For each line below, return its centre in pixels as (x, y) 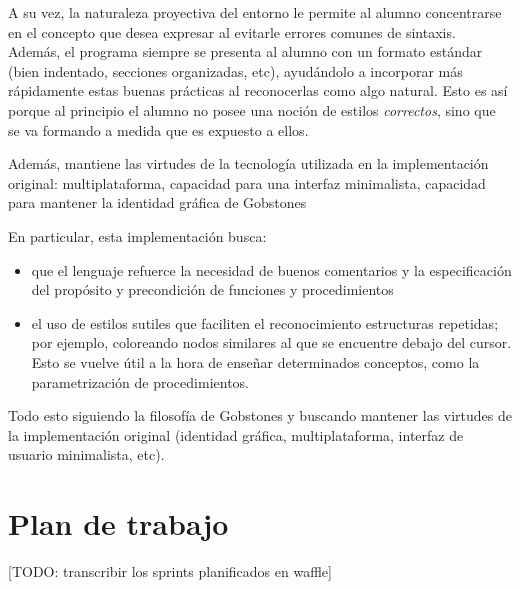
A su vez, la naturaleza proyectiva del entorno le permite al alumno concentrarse (255, 12)
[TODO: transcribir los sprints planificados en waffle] (170, 571)
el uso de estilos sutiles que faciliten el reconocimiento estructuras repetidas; (265, 322)
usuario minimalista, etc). (86, 454)
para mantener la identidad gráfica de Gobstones (157, 202)
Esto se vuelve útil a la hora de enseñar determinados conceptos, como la (255, 361)
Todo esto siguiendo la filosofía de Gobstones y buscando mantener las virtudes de (260, 415)
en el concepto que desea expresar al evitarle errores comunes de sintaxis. (232, 31)
